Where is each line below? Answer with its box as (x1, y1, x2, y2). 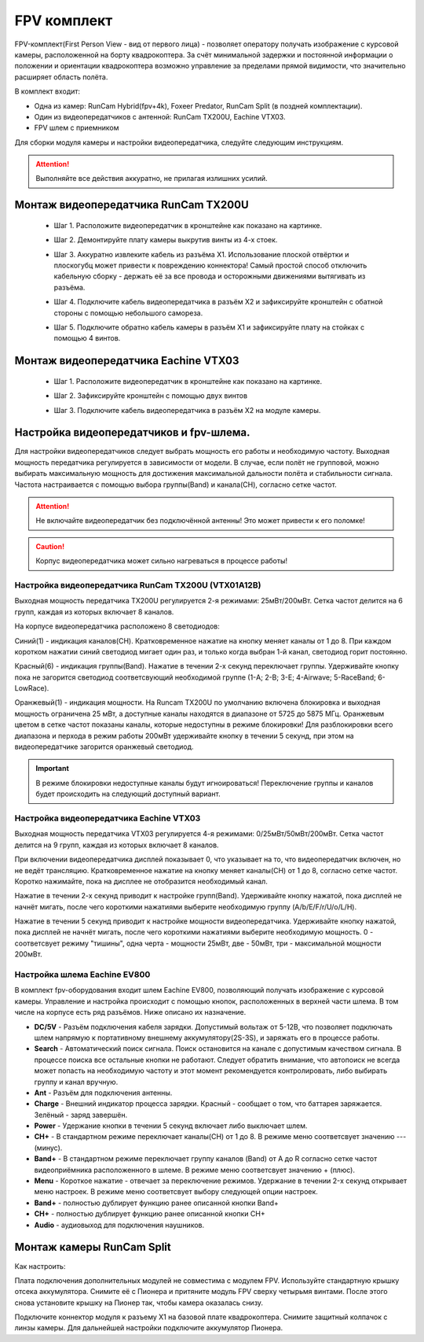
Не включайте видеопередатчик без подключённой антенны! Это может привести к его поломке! (35, 516, 365, 525)
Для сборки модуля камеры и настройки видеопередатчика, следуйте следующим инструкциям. (14, 138, 344, 147)
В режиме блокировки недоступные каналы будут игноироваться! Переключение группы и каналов (35, 778, 374, 787)
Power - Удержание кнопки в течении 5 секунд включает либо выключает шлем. (34, 1121, 308, 1130)
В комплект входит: (14, 87, 81, 96)
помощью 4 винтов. (53, 334, 121, 343)
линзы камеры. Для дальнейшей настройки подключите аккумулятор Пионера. (14, 1323, 283, 1333)
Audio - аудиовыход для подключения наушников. (34, 1220, 205, 1230)
